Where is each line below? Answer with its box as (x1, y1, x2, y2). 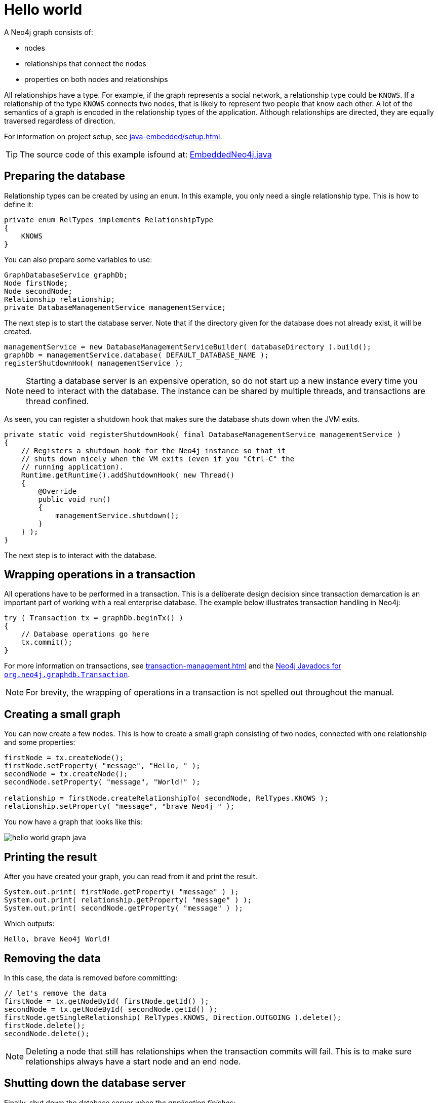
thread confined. (26, 396, 89, 406)
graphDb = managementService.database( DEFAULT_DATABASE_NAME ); (4, 350, 269, 359)
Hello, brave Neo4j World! (4, 935, 111, 943)
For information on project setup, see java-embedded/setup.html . (4, 132, 222, 141)
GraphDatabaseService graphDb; (4, 270, 128, 279)
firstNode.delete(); (4, 1021, 86, 1030)
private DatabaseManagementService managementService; (4, 303, 226, 311)
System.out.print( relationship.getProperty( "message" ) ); (4, 896, 252, 904)
